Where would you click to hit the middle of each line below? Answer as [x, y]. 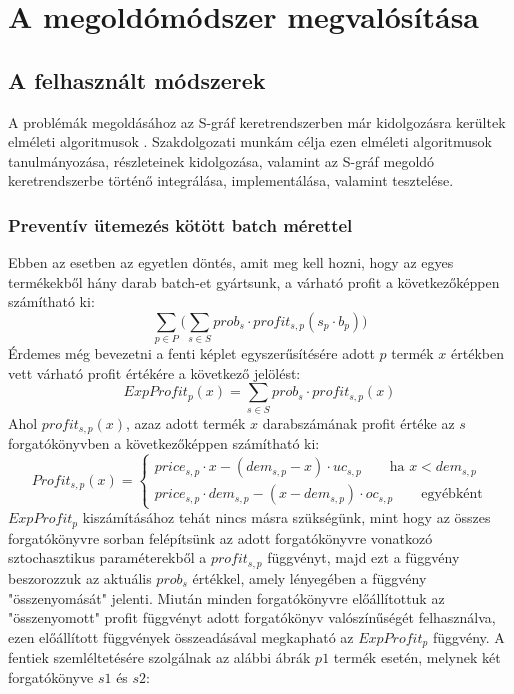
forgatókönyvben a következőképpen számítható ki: [164, 443]
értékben [477, 353]
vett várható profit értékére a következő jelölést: [154, 372]
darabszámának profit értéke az [358, 422]
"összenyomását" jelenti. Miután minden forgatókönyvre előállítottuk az [226, 597]
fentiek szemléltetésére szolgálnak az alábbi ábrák [159, 657]
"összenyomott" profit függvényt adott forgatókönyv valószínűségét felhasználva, [252, 617]
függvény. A [468, 636]
